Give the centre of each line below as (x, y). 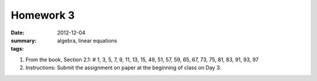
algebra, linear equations (87, 40)
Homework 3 (43, 15)
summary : (24, 40)
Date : (18, 33)
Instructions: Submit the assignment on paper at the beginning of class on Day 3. (123, 68)
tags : (17, 49)
